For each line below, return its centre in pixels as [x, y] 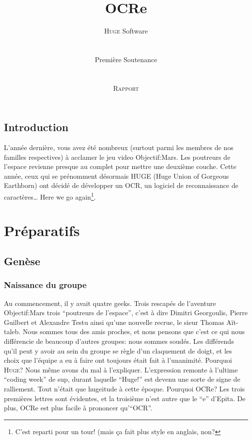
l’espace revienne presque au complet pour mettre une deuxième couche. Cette [120, 166]
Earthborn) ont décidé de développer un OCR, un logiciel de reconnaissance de [121, 185]
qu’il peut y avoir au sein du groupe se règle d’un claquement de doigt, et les [118, 350]
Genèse [22, 261]
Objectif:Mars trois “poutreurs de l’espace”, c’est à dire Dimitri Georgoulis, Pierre [126, 313]
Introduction [36, 127]
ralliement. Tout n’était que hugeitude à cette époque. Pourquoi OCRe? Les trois [125, 389]
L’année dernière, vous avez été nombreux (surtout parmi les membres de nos [119, 147]
